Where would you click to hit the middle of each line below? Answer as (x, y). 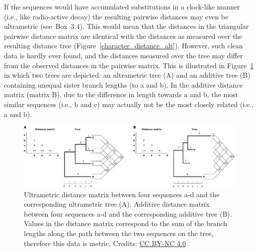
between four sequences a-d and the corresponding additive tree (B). (128, 213)
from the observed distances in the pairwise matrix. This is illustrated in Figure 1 (129, 65)
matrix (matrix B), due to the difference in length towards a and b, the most (121, 94)
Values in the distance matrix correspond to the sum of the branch (126, 223)
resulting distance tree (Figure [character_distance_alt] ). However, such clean (124, 46)
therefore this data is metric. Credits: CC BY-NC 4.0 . (107, 243)
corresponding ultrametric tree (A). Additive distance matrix (117, 204)
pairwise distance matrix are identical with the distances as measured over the (123, 36)
